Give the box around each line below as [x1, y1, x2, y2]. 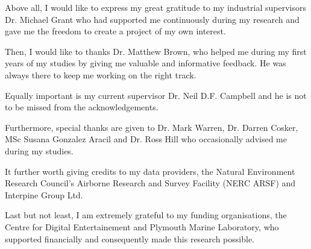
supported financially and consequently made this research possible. [5, 232, 254, 245]
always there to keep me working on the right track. [5, 68, 196, 81]
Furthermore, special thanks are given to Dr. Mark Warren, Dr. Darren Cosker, [5, 121, 298, 133]
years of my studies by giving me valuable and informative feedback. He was [5, 57, 286, 69]
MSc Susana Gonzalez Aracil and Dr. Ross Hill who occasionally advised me [5, 133, 287, 145]
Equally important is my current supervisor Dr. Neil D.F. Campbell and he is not [5, 89, 307, 101]
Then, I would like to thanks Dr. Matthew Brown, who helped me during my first [5, 45, 307, 57]
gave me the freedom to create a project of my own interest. [5, 25, 226, 37]
